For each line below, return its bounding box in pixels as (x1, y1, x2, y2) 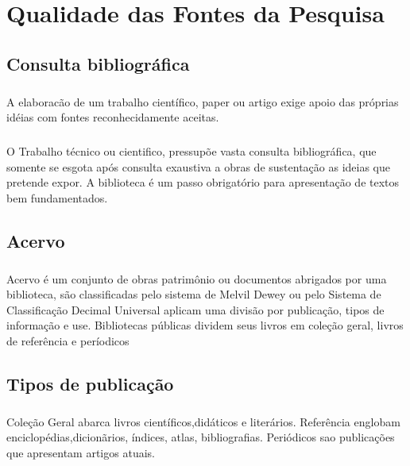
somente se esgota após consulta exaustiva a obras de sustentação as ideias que (6, 158, 391, 175)
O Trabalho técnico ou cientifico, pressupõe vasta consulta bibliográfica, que (6, 143, 377, 160)
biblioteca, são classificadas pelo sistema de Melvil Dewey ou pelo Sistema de (6, 286, 381, 302)
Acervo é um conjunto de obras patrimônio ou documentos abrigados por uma (6, 270, 387, 287)
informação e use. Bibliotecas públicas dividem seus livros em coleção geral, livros (6, 317, 404, 333)
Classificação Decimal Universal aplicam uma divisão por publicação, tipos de (6, 301, 385, 318)
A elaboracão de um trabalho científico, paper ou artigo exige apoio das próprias (6, 93, 399, 110)
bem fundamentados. (6, 189, 108, 206)
